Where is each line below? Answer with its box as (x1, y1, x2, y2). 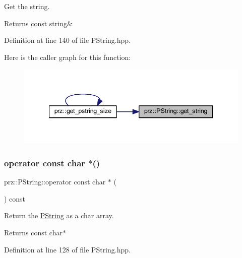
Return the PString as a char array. (4, 210, 114, 221)
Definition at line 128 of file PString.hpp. (4, 244, 131, 254)
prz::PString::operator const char (4, 176, 106, 187)
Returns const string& (4, 18, 73, 28)
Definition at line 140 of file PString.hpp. (4, 35, 131, 45)
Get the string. (4, 1, 50, 11)
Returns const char (4, 227, 63, 238)
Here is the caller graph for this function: (4, 51, 131, 62)
